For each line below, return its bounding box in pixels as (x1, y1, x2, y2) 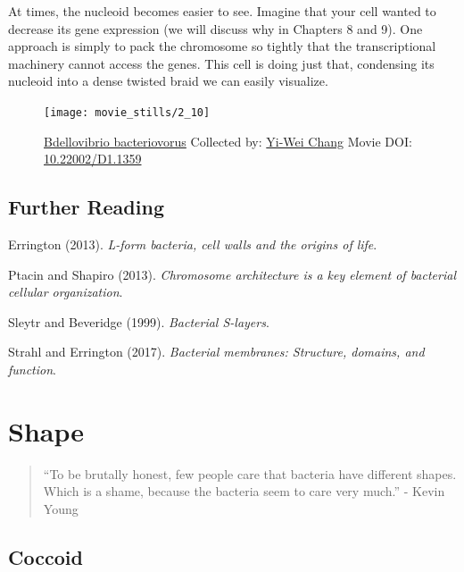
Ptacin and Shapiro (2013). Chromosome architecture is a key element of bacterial (8, 265, 456, 283)
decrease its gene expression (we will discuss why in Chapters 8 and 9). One (8, 19, 423, 38)
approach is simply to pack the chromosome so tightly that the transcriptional (8, 37, 436, 55)
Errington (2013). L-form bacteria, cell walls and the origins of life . (8, 235, 377, 254)
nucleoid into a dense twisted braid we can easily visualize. (8, 71, 328, 90)
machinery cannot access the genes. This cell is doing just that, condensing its (8, 54, 435, 72)
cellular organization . (8, 282, 123, 301)
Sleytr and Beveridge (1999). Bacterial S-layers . (8, 312, 269, 331)
